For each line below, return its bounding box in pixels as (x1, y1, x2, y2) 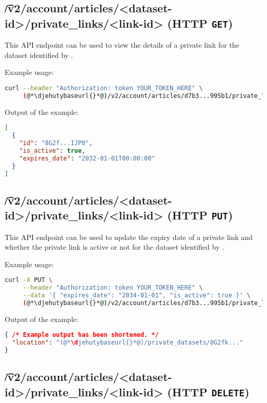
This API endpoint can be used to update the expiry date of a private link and (5, 231, 253, 242)
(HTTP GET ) (167, 15, 233, 31)
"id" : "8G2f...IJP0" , (19, 139, 93, 147)
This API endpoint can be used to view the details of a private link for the (5, 39, 239, 50)
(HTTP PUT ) (167, 207, 233, 223)
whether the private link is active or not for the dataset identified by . (5, 241, 224, 252)
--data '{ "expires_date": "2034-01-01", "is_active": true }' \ (23, 292, 251, 299)
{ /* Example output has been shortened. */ (5, 331, 159, 339)
